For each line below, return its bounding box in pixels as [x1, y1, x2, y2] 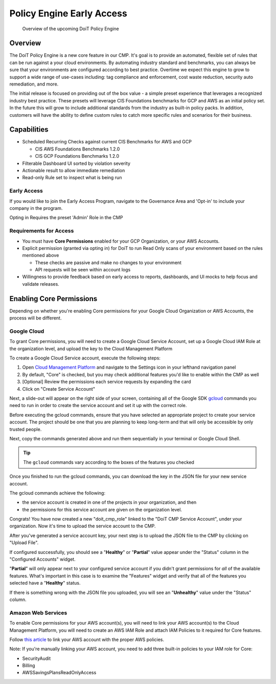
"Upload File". [9, 540, 39, 546]
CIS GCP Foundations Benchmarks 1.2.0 [35, 153, 120, 159]
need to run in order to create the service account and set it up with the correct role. [9, 402, 187, 409]
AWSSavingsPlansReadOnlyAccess [22, 670, 97, 676]
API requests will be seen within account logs [35, 267, 131, 273]
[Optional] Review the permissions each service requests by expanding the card [22, 379, 191, 385]
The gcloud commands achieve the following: [9, 489, 106, 496]
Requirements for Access [9, 227, 74, 234]
